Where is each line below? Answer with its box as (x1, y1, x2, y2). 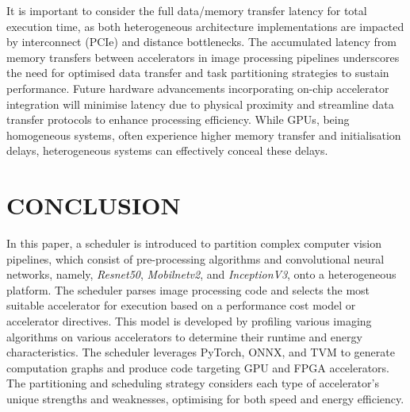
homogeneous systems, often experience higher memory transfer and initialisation (6, 126, 401, 143)
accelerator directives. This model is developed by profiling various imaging (6, 313, 372, 329)
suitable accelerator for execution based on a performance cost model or (6, 297, 356, 314)
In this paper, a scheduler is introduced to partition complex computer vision (6, 235, 382, 252)
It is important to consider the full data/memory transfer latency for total (6, 2, 367, 18)
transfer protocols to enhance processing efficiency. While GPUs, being (6, 111, 350, 128)
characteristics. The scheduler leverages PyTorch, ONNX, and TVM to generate (6, 344, 395, 360)
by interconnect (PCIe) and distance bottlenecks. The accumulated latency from (6, 33, 397, 50)
